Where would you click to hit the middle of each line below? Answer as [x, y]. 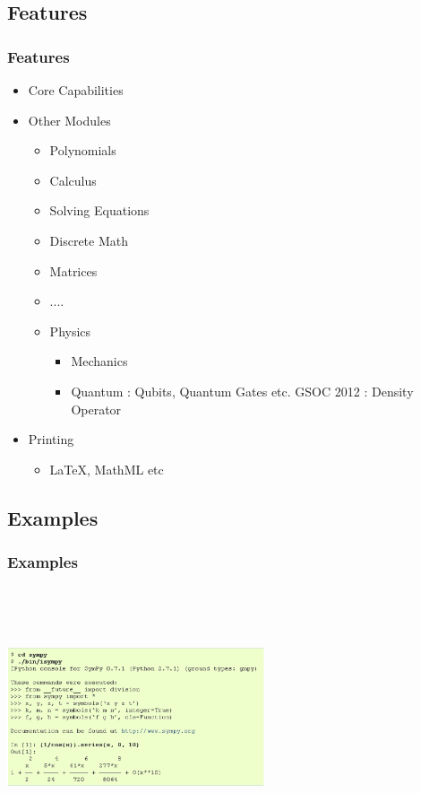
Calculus [73, 180]
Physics [70, 331]
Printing [51, 439]
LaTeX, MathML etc [107, 469]
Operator [96, 409]
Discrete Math [89, 240]
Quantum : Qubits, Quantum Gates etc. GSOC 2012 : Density [242, 391]
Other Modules [69, 120]
